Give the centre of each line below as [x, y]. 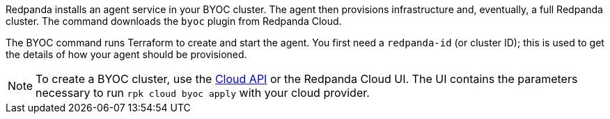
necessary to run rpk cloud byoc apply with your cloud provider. [203, 93]
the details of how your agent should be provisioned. [126, 54]
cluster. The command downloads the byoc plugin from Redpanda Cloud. [174, 21]
